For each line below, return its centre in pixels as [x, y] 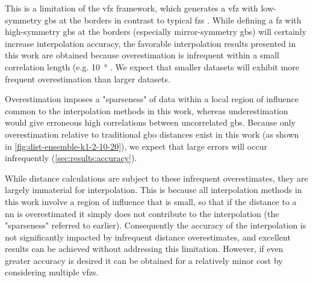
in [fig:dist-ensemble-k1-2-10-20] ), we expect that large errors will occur [136, 146]
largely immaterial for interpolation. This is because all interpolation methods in [153, 190]
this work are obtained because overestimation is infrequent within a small [142, 55]
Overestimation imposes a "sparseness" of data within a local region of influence [152, 99]
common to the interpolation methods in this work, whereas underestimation [147, 110]
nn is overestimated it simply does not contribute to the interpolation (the [142, 213]
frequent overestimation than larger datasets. [88, 78]
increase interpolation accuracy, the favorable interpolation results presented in [150, 43]
